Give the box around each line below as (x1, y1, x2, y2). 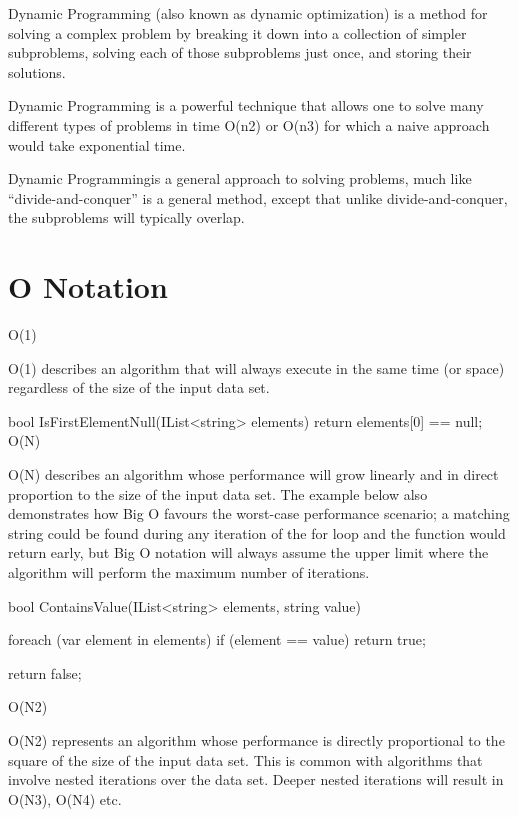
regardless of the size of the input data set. (8, 377, 270, 398)
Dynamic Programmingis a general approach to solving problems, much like (8, 168, 472, 189)
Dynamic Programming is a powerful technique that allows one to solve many (8, 95, 484, 116)
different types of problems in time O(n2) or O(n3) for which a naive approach (8, 114, 490, 135)
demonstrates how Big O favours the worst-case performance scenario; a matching (8, 503, 510, 524)
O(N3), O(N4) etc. (8, 788, 122, 809)
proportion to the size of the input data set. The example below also (8, 483, 428, 504)
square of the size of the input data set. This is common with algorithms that (8, 749, 483, 770)
